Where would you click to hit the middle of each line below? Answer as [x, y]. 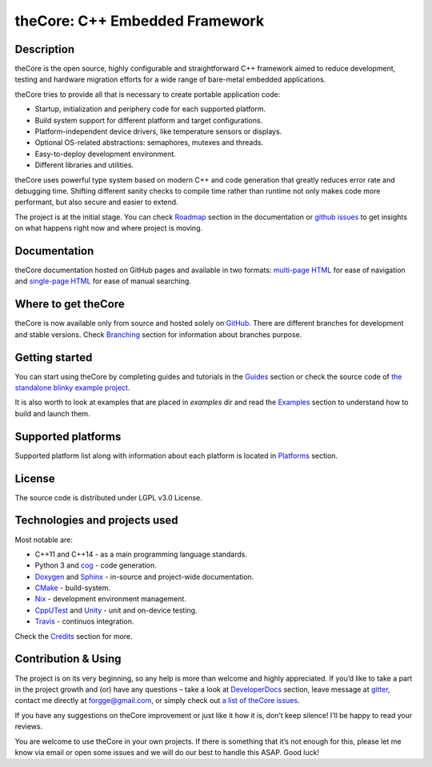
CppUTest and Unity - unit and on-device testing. [116, 610]
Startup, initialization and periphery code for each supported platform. [150, 109]
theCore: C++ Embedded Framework [139, 21]
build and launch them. [53, 413]
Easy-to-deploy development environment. [105, 154]
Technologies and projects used [97, 520]
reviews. [29, 727]
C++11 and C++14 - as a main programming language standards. [141, 554]
